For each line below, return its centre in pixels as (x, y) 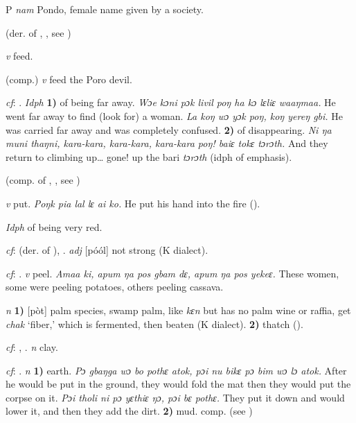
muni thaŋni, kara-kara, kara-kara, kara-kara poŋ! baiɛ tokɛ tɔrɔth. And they (167, 143)
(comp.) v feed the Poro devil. (69, 79)
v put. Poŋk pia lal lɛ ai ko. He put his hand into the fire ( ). (133, 203)
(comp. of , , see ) (43, 180)
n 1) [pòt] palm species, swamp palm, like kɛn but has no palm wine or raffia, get (178, 310)
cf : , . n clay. (32, 347)
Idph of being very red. (54, 226)
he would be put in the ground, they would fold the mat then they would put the (178, 384)
